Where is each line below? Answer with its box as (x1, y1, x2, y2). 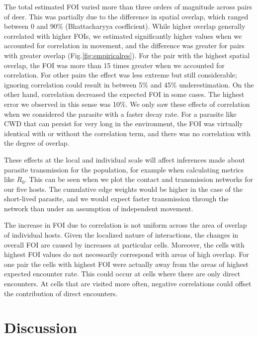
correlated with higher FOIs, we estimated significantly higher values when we (4, 30, 242, 41)
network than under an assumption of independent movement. (4, 203, 193, 213)
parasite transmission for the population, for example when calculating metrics (4, 164, 244, 174)
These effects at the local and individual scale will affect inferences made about (4, 154, 245, 165)
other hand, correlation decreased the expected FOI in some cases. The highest (4, 89, 245, 99)
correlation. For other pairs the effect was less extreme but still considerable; (4, 70, 237, 80)
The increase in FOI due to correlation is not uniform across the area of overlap (4, 220, 247, 230)
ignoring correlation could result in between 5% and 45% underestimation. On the (4, 79, 254, 89)
